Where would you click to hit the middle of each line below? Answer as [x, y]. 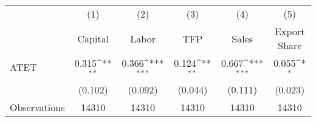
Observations [37, 107]
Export [290, 31]
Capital [93, 38]
